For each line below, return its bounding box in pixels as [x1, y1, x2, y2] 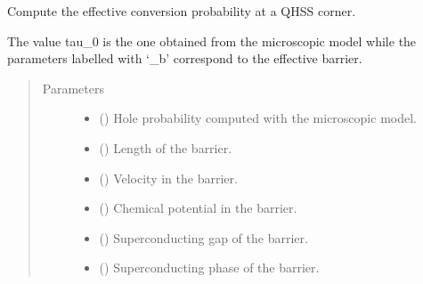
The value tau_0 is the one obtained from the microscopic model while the [7, 31, 417, 50]
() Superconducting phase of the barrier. [99, 258, 320, 277]
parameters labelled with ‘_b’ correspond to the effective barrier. [7, 49, 362, 68]
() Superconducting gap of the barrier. [99, 228, 308, 247]
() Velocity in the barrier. [99, 168, 238, 187]
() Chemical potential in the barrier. [99, 199, 297, 217]
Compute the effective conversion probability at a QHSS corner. [7, 2, 356, 20]
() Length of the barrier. [99, 138, 232, 157]
